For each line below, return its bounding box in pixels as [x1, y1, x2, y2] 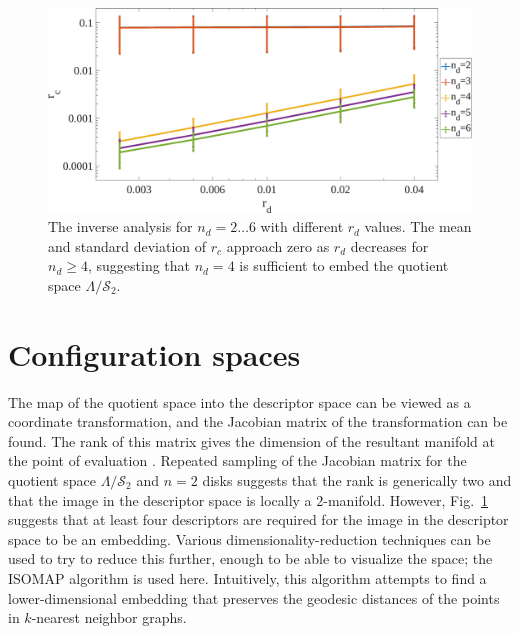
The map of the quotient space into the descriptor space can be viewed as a [8, 391, 471, 412]
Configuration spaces [8, 333, 301, 374]
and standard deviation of [48, 235, 207, 256]
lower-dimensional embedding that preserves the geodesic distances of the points [8, 587, 500, 608]
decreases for [350, 235, 429, 256]
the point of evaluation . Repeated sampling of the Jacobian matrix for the [8, 450, 467, 471]
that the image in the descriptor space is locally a [8, 489, 312, 510]
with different [260, 216, 344, 237]
